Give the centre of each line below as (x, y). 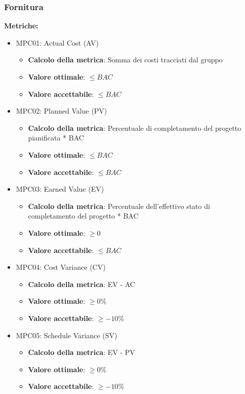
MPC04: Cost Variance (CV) (61, 267)
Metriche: (21, 26)
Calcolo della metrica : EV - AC (81, 284)
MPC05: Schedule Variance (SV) (67, 335)
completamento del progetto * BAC (83, 216)
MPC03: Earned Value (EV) (60, 189)
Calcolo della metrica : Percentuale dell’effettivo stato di (119, 206)
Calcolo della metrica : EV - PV (81, 352)
